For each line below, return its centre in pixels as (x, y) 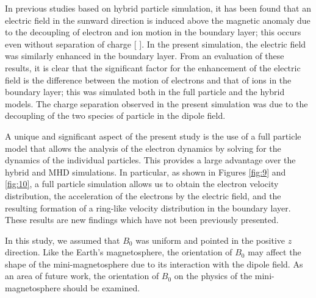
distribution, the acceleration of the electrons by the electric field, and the (143, 195)
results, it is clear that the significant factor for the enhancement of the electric (153, 67)
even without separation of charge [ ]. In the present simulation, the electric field (156, 44)
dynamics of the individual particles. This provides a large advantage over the (150, 160)
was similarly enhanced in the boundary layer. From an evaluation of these (145, 56)
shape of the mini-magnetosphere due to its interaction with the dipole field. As (154, 264)
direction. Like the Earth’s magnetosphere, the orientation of (119, 252)
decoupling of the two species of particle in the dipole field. (115, 115)
